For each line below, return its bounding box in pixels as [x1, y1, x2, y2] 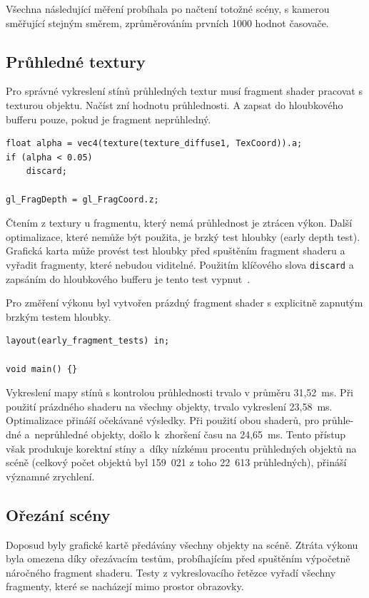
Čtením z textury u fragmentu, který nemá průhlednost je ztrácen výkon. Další [6, 215, 353, 230]
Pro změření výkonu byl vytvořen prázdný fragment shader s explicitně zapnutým [6, 295, 363, 310]
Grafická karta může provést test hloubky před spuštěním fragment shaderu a [6, 243, 345, 258]
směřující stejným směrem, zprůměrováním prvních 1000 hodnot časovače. [6, 15, 329, 30]
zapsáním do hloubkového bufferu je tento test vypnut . [6, 271, 251, 286]
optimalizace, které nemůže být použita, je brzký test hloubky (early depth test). [6, 229, 360, 244]
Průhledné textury [6, 50, 146, 72]
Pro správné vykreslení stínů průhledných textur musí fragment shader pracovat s [6, 83, 363, 98]
